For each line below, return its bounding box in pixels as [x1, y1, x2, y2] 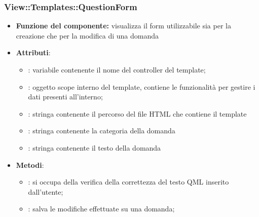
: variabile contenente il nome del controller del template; [28, 64, 206, 75]
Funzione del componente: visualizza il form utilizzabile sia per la [16, 20, 231, 31]
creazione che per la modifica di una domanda [16, 30, 159, 41]
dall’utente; [28, 186, 63, 197]
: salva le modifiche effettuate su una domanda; [28, 203, 175, 214]
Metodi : [16, 159, 44, 170]
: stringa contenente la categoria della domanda [28, 125, 175, 136]
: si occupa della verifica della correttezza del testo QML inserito [28, 176, 229, 187]
